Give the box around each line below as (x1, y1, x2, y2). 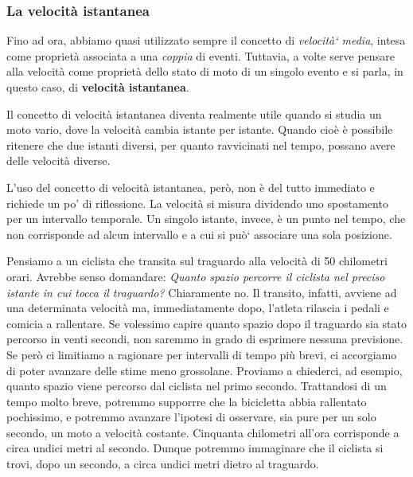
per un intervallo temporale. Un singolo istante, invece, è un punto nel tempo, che (6, 210, 406, 227)
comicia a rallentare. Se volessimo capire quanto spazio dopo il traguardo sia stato (6, 315, 407, 331)
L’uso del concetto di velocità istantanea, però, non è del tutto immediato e (6, 178, 375, 195)
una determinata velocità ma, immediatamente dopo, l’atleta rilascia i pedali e (6, 299, 389, 316)
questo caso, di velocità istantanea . (6, 79, 189, 95)
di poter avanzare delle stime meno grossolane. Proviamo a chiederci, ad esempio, (6, 362, 403, 378)
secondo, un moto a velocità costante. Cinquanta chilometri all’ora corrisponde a (6, 424, 399, 440)
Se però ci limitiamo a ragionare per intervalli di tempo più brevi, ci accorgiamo (6, 346, 397, 362)
